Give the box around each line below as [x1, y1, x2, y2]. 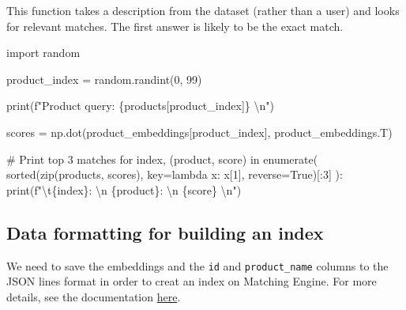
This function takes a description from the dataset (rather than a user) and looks [6, 2, 400, 18]
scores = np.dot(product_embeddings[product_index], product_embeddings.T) [6, 123, 393, 140]
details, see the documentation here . [6, 288, 181, 304]
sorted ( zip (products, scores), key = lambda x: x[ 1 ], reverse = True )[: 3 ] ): [6, 166, 343, 183]
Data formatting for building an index [6, 220, 324, 244]
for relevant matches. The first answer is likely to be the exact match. [6, 17, 344, 34]
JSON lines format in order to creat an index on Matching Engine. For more [6, 273, 377, 289]
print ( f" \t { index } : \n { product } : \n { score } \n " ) [6, 181, 242, 198]
